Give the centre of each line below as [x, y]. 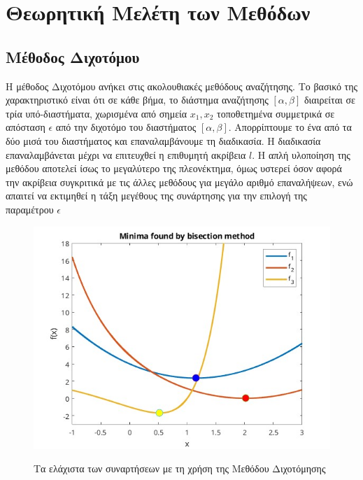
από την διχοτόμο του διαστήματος [126, 127]
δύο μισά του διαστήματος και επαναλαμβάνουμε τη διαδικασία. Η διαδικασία [163, 140]
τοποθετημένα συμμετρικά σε [276, 113]
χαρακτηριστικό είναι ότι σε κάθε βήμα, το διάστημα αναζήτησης [137, 100]
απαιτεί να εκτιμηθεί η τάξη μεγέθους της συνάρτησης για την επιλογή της [156, 196]
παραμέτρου [30, 209]
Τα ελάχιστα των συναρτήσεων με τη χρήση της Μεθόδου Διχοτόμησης [180, 468]
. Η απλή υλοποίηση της [301, 154]
